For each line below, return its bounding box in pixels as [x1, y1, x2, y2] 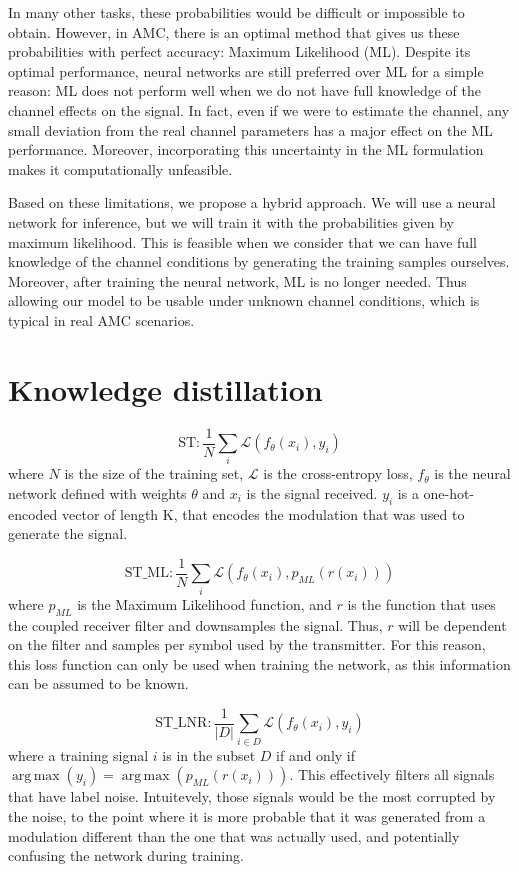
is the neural [434, 463, 511, 484]
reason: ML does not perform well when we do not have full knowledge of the [8, 80, 481, 101]
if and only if [276, 744, 356, 765]
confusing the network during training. [8, 845, 244, 866]
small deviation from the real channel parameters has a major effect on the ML [8, 119, 493, 140]
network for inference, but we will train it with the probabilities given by [8, 211, 454, 232]
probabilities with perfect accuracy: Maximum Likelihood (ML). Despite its [8, 41, 471, 62]
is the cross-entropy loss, [263, 463, 413, 484]
